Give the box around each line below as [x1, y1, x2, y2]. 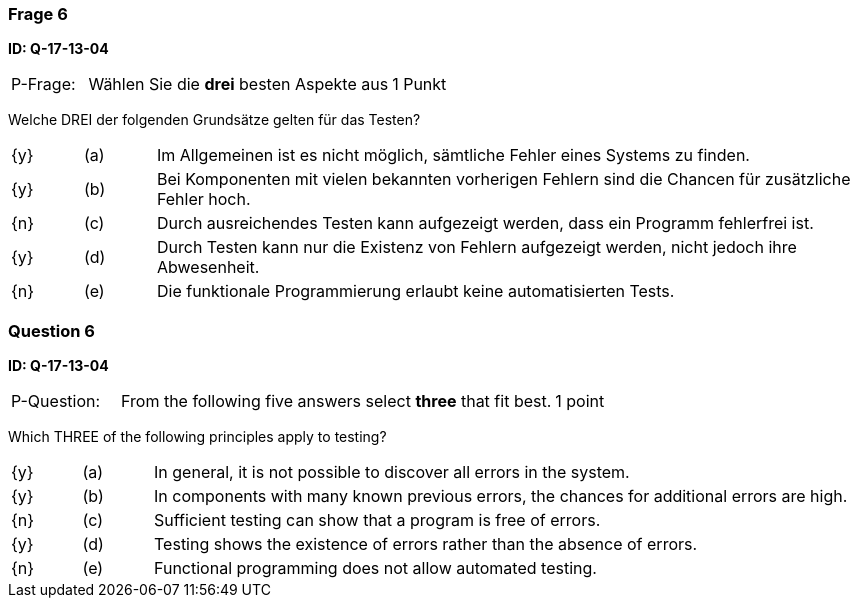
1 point [555, 391, 605, 412]
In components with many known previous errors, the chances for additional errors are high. [154, 486, 848, 507]
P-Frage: [11, 74, 76, 95]
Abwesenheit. [156, 257, 260, 278]
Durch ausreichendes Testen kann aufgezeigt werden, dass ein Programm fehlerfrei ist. [156, 213, 814, 234]
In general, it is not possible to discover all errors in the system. [154, 462, 630, 483]
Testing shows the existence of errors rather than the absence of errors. [154, 534, 698, 555]
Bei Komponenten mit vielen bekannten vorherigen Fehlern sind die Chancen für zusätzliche [156, 169, 851, 190]
